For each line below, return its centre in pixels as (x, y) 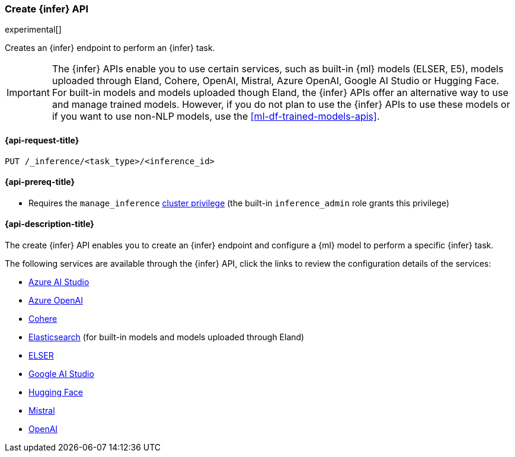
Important (28, 93)
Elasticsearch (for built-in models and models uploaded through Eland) (167, 337)
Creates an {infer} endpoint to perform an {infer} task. (110, 48)
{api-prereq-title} (40, 182)
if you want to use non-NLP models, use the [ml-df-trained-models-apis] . (216, 116)
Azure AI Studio (59, 282)
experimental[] (33, 30)
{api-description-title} (49, 224)
